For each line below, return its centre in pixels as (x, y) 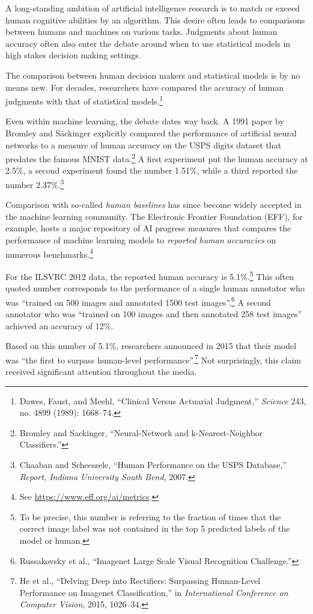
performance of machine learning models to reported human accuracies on (141, 240)
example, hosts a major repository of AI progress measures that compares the (148, 228)
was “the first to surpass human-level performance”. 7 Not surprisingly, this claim (153, 359)
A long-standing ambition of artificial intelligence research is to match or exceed (153, 8)
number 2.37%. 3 (35, 184)
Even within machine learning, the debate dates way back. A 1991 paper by (145, 121)
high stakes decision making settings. (73, 55)
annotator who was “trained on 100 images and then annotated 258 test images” (154, 314)
